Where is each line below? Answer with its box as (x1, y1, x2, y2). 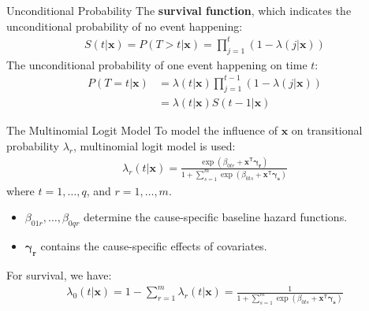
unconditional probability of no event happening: (6, 17, 243, 34)
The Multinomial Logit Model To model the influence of (6, 122, 278, 139)
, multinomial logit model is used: (73, 138, 236, 154)
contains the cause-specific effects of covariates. (40, 238, 267, 254)
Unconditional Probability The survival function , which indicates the (6, 2, 352, 18)
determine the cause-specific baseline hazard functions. (84, 209, 348, 225)
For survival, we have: (6, 267, 112, 283)
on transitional (291, 122, 363, 139)
